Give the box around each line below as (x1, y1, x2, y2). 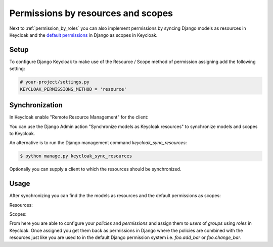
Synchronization (9, 101, 63, 109)
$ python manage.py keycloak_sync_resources (20, 153, 132, 159)
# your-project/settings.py (20, 79, 89, 85)
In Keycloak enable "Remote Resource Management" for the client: (9, 114, 149, 120)
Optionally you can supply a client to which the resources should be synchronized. (9, 166, 181, 172)
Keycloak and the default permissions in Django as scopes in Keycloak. (9, 32, 158, 38)
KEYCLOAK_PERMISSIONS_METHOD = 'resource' (20, 86, 127, 92)
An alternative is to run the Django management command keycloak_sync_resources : (9, 140, 187, 146)
